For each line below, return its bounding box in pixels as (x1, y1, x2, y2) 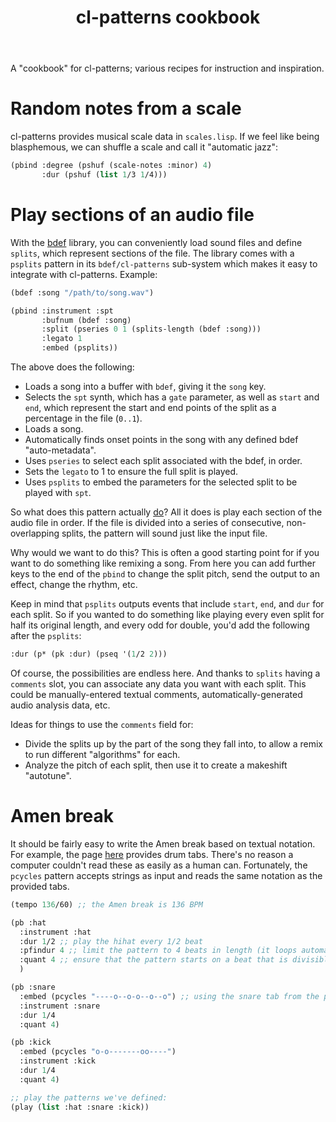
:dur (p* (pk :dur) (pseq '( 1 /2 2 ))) (10, 649, 168, 660)
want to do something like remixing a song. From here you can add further (10, 557, 317, 570)
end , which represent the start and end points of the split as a (24, 402, 277, 414)
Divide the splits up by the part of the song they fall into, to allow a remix (24, 737, 323, 750)
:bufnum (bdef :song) (41, 315, 132, 325)
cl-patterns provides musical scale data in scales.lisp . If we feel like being (10, 131, 320, 143)
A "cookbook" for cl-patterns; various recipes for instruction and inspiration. (10, 62, 325, 75)
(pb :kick (10, 1037, 52, 1048)
